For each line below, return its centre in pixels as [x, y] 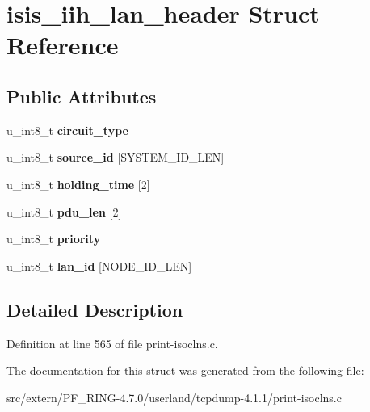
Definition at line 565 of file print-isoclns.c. [112, 343]
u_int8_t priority [54, 239]
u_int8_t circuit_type [67, 130]
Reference [63, 45]
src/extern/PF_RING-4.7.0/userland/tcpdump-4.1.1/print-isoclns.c [174, 397]
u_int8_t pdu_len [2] [64, 211]
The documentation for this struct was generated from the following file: [185, 370]
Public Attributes [82, 96]
